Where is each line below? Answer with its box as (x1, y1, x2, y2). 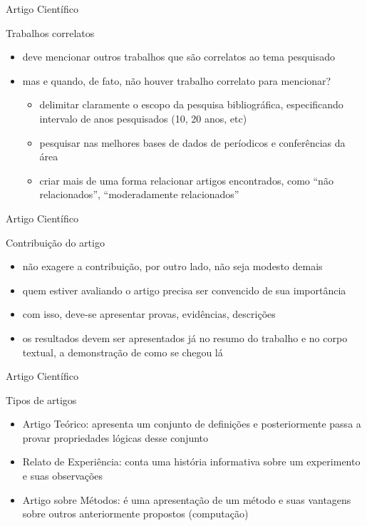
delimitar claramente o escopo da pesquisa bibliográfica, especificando (39, 97, 343, 112)
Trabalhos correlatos (6, 25, 95, 40)
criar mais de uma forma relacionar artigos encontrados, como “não (39, 172, 334, 187)
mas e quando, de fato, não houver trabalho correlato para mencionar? (22, 73, 331, 88)
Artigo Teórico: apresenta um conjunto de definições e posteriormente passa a (22, 416, 361, 431)
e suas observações (22, 468, 103, 483)
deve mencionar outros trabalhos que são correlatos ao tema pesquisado (22, 49, 335, 64)
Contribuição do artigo (6, 234, 105, 249)
